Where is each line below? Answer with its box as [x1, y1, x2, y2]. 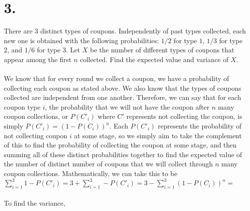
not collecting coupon [4, 130, 68, 140]
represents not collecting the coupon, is [126, 111, 242, 121]
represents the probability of [158, 121, 242, 131]
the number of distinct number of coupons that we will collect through [4, 159, 213, 169]
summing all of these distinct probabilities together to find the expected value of [4, 149, 242, 159]
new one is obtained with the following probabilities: [4, 35, 159, 45]
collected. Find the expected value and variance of [80, 54, 229, 64]
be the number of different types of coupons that [90, 45, 235, 55]
